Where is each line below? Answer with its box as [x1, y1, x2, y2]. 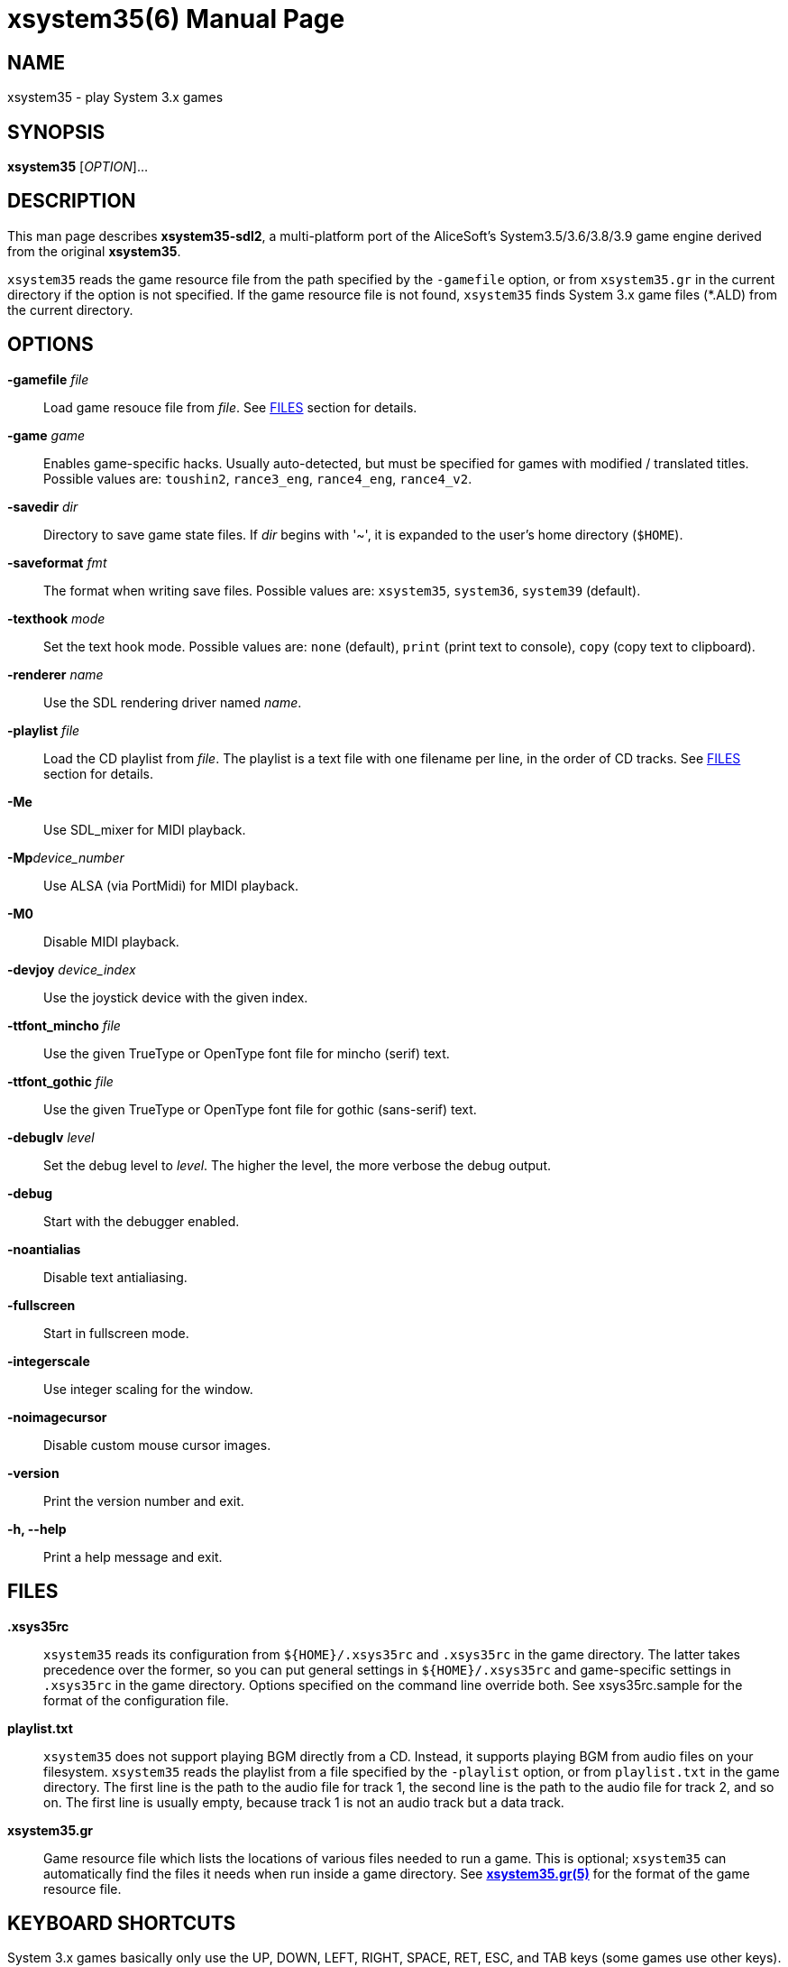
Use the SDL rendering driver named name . [43, 694, 302, 710]
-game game [7, 427, 86, 443]
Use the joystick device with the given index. [43, 989, 308, 1005]
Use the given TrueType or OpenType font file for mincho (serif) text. [43, 1045, 450, 1061]
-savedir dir [7, 498, 78, 514]
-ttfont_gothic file [7, 1073, 114, 1089]
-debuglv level [7, 1129, 95, 1145]
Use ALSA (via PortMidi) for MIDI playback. [43, 877, 299, 893]
